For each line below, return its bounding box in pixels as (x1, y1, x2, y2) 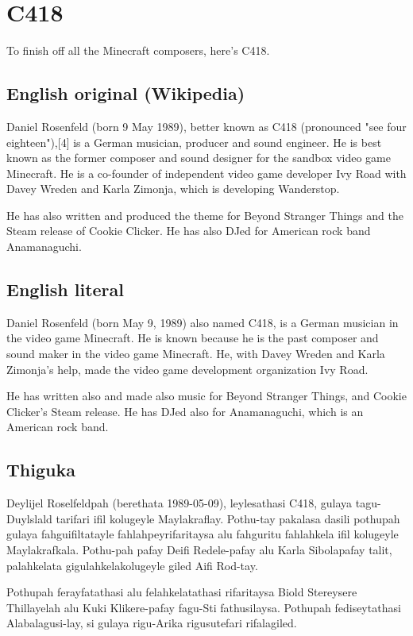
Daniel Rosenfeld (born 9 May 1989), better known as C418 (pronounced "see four (6, 118, 407, 134)
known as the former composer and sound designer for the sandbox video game (6, 149, 391, 166)
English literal (6, 277, 125, 302)
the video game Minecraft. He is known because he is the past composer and (6, 330, 379, 346)
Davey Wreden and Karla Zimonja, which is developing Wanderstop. (6, 180, 340, 197)
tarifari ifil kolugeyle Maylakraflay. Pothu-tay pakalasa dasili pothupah (56, 510, 400, 526)
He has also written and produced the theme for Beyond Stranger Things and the (6, 206, 403, 223)
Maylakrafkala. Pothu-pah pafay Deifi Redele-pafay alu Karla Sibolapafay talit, (6, 542, 392, 558)
